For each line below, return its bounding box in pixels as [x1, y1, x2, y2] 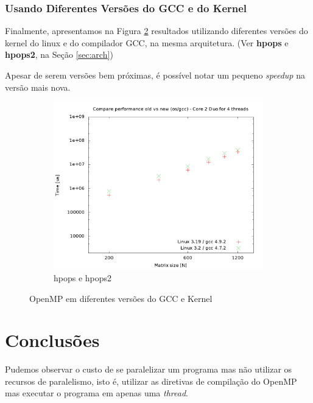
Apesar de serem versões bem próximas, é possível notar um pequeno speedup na [5, 69, 305, 81]
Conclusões [5, 328, 100, 352]
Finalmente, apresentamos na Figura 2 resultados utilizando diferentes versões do [5, 24, 308, 37]
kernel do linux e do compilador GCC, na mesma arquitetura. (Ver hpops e [5, 36, 289, 49]
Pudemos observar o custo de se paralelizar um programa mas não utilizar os [5, 363, 292, 376]
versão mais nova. [5, 80, 71, 93]
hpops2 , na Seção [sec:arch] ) [5, 48, 113, 61]
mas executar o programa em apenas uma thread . [5, 387, 188, 399]
